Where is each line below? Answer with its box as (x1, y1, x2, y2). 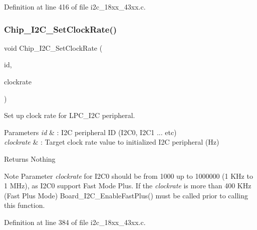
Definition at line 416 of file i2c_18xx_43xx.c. (4, 2, 146, 12)
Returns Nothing (4, 153, 56, 164)
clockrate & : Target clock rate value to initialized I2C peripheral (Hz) (4, 137, 219, 147)
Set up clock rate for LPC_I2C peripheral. (4, 110, 135, 121)
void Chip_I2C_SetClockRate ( (4, 42, 103, 53)
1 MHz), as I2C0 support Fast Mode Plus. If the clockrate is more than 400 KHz (4, 180, 251, 191)
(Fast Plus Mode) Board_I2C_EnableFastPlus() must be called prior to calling (4, 190, 248, 200)
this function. (4, 200, 45, 210)
